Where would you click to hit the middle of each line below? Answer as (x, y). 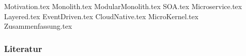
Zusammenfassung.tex (38, 26)
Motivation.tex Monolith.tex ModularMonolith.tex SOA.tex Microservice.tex (123, 6)
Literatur (23, 48)
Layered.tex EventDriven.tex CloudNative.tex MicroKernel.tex (101, 16)
